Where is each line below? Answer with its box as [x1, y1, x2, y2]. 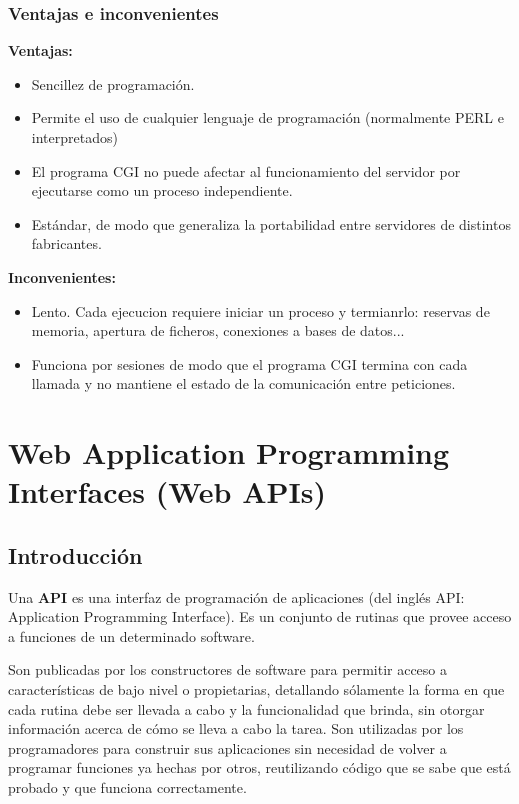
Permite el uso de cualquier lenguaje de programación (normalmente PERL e [31, 107, 504, 128]
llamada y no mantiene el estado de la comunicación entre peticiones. [31, 373, 456, 394]
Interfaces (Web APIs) [8, 471, 326, 512]
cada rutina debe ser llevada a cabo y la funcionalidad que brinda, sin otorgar [8, 698, 485, 719]
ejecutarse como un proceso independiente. [31, 180, 293, 201]
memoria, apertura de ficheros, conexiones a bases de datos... [31, 320, 405, 341]
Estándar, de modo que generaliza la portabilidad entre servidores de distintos [31, 213, 511, 234]
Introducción [8, 539, 143, 570]
